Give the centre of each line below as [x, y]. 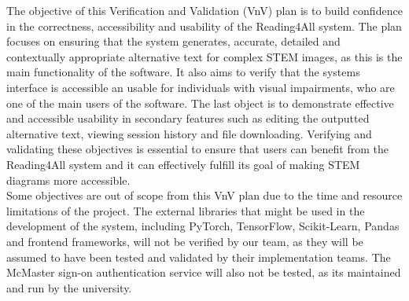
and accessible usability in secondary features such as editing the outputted [188, 118]
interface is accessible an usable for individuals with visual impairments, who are [201, 87]
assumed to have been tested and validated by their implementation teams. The [199, 257]
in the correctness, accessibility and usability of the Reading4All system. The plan [204, 26]
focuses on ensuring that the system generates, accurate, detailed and [173, 41]
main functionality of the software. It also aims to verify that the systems [183, 72]
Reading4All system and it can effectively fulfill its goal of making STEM [183, 164]
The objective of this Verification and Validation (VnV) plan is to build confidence [204, 10]
